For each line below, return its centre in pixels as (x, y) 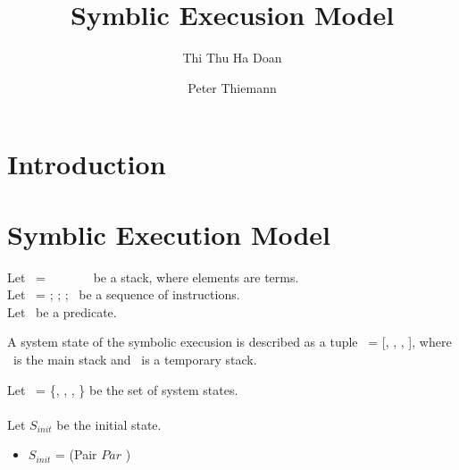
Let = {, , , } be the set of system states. (123, 389)
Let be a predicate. (62, 311)
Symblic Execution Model (169, 234)
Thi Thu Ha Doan (232, 58)
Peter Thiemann (232, 87)
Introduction (87, 164)
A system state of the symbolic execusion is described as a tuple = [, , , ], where (229, 342)
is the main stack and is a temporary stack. (135, 359)
